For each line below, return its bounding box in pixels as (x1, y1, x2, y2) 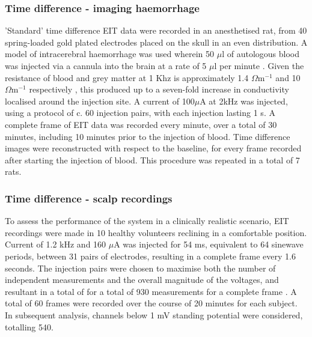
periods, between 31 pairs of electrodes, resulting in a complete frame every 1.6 (5, 249, 296, 262)
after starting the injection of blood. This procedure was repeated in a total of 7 (5, 153, 300, 166)
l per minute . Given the (214, 59, 304, 71)
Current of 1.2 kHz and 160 (5, 238, 106, 250)
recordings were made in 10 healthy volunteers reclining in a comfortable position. (5, 226, 307, 238)
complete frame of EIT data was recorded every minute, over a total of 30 (5, 118, 277, 130)
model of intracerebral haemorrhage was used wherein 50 (5, 47, 215, 60)
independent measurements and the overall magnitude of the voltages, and (5, 273, 279, 286)
